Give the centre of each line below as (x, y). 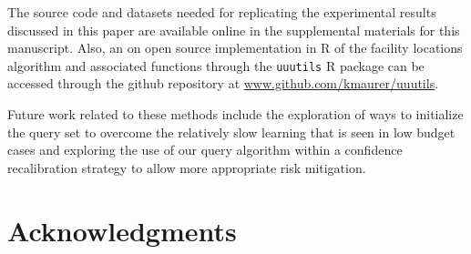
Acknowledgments (122, 230)
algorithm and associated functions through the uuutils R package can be (216, 65)
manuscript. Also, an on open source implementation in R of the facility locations (235, 48)
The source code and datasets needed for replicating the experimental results (222, 12)
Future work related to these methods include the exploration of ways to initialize (235, 114)
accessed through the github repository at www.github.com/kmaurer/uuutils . (223, 83)
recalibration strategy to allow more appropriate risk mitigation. (187, 167)
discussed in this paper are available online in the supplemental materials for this (234, 30)
